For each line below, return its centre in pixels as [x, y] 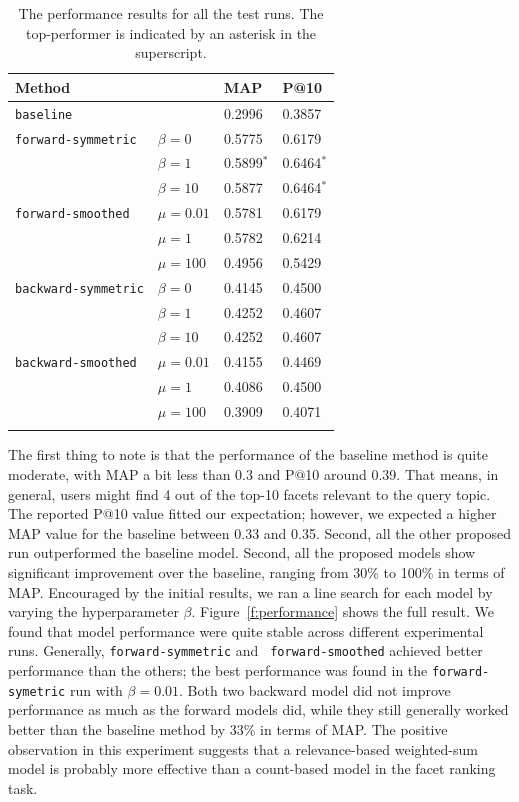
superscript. [171, 52]
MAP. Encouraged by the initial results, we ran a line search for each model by [250, 591]
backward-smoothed [76, 363]
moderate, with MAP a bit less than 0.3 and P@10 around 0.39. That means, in [253, 474]
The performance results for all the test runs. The [171, 13]
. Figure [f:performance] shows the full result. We [342, 611]
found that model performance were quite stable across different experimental [246, 630]
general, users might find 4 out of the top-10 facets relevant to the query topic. [249, 493]
